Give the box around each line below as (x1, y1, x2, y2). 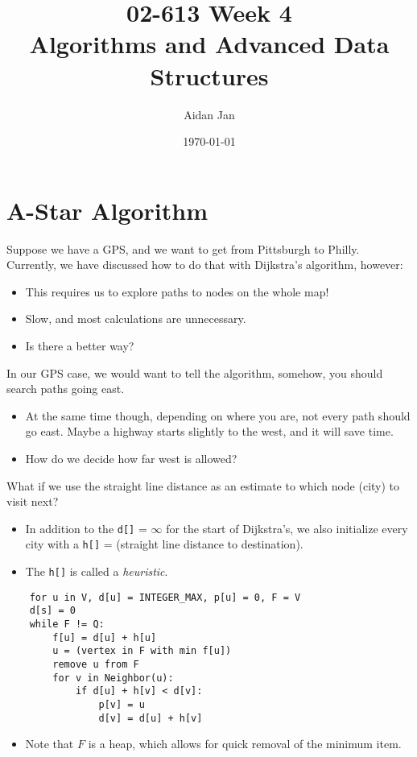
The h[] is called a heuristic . (25, 563, 168, 580)
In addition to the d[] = (25, 519, 147, 536)
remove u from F (52, 659, 139, 670)
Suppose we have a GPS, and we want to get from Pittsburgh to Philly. (6, 240, 360, 257)
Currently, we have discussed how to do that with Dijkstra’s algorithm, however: (6, 256, 403, 273)
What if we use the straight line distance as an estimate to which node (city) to (6, 477, 400, 494)
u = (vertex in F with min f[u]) (52, 645, 232, 657)
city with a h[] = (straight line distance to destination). (25, 536, 303, 552)
